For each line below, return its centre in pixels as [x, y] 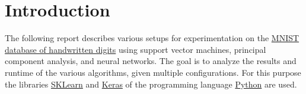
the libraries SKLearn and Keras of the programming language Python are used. [151, 84]
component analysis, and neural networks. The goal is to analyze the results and [151, 61]
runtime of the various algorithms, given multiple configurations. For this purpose [153, 72]
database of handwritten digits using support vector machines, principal [136, 49]
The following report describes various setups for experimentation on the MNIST [152, 38]
